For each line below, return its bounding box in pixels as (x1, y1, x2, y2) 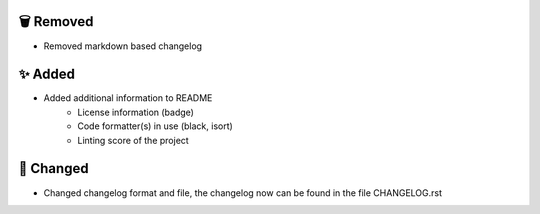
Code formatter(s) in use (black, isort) (77, 120, 234, 132)
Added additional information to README (43, 92, 213, 104)
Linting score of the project (77, 134, 189, 146)
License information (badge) (77, 106, 195, 118)
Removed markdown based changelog (43, 40, 203, 52)
